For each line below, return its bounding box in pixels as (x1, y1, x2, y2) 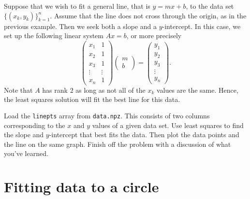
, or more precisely (126, 30, 182, 41)
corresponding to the (4, 120, 65, 130)
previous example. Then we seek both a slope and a (4, 21, 157, 31)
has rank (42, 85, 68, 95)
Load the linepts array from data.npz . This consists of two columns (4, 111, 210, 120)
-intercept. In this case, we (162, 21, 241, 31)
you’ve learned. (4, 148, 48, 158)
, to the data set (186, 1, 234, 11)
